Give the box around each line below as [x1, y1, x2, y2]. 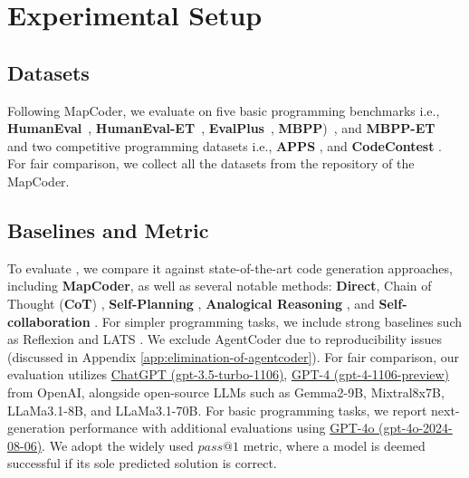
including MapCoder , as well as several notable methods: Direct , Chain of [7, 276, 432, 295]
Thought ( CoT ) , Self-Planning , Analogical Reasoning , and [7, 293, 375, 312]
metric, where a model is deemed [243, 435, 426, 454]
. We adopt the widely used [42, 435, 194, 454]
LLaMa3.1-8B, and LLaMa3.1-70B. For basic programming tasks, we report [7, 400, 427, 419]
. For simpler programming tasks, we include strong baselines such [94, 311, 463, 330]
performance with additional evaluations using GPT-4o [69, 418, 375, 437]
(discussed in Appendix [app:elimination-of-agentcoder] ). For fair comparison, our [7, 347, 459, 366]
